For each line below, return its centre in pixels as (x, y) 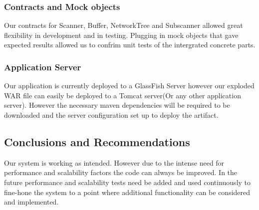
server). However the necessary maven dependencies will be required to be (117, 105)
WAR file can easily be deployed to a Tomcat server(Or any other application (123, 95)
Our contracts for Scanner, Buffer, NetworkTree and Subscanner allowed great (124, 25)
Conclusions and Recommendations (97, 141)
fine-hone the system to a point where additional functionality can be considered (127, 192)
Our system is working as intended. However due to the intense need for (114, 162)
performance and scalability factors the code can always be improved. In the (121, 172)
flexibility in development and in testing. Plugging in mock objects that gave (121, 35)
